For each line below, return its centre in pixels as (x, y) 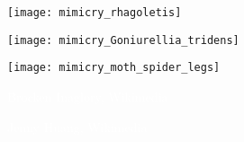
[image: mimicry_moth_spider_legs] (114, 68)
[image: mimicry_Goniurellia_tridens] (123, 40)
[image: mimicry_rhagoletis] (95, 13)
